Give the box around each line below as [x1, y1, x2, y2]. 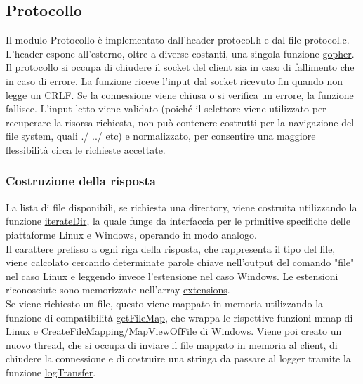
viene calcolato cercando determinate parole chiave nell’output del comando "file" [6, 255, 355, 270]
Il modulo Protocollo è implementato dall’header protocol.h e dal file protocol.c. [6, 32, 350, 47]
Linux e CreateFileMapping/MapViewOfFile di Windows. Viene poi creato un [6, 324, 342, 338]
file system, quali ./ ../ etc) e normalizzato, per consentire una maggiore [6, 128, 316, 143]
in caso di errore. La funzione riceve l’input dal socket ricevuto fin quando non [6, 73, 343, 88]
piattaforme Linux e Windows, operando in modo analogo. [6, 227, 257, 241]
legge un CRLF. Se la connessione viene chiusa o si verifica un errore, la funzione [6, 87, 354, 102]
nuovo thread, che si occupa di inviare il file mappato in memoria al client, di [6, 337, 338, 352]
